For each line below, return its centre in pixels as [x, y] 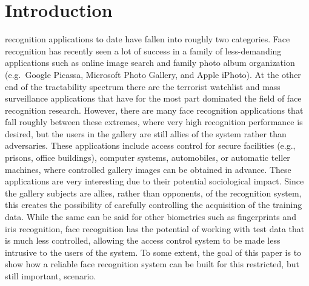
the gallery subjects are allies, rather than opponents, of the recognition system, [153, 193]
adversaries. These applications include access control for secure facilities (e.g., [150, 145]
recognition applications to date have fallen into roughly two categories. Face [148, 39]
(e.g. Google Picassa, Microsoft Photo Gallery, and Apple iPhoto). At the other [153, 74]
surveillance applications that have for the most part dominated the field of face [153, 98]
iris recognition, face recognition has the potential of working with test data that [155, 228]
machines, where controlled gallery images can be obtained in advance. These [148, 169]
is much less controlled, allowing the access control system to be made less [143, 240]
